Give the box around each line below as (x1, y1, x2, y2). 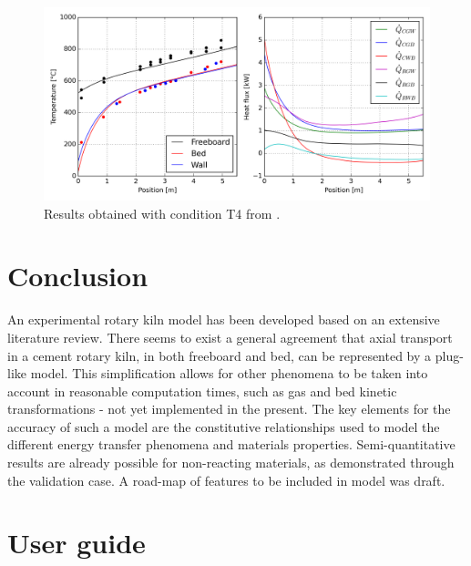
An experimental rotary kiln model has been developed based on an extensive (7, 310, 440, 329)
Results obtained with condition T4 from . (44, 203, 281, 222)
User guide (7, 524, 146, 561)
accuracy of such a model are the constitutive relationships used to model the (7, 417, 440, 436)
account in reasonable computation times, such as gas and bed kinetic (7, 381, 397, 400)
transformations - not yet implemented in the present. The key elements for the (7, 399, 451, 418)
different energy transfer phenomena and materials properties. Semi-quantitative (7, 435, 456, 454)
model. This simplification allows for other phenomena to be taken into (30, 364, 428, 383)
